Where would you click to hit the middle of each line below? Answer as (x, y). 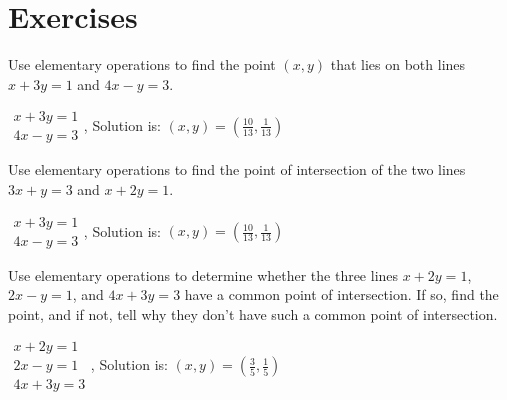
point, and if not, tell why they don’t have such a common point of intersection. (253, 313)
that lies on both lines (398, 64)
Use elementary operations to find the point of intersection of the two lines (237, 169)
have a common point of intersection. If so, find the (341, 294)
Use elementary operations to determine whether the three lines (203, 274)
